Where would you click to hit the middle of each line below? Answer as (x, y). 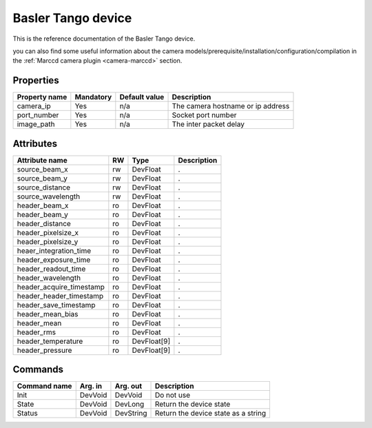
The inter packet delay (208, 124)
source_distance (44, 187)
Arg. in (91, 386)
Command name (44, 386)
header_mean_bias (48, 314)
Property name (42, 97)
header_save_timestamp (56, 305)
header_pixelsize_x (48, 232)
